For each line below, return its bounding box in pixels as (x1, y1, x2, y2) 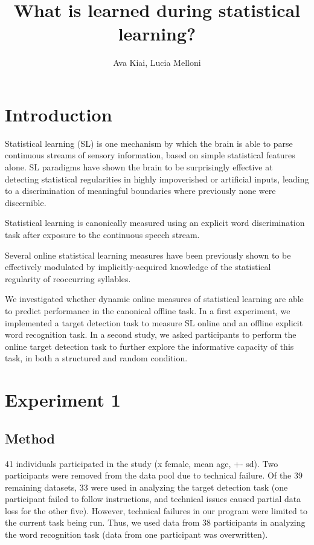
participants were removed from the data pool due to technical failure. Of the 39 (5, 469, 303, 482)
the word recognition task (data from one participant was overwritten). (5, 528, 268, 541)
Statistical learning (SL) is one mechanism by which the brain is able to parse (5, 137, 293, 149)
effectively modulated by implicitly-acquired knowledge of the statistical (5, 260, 271, 273)
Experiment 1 (5, 387, 121, 412)
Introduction (5, 102, 112, 126)
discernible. (5, 196, 46, 208)
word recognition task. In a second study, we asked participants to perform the (5, 328, 296, 341)
